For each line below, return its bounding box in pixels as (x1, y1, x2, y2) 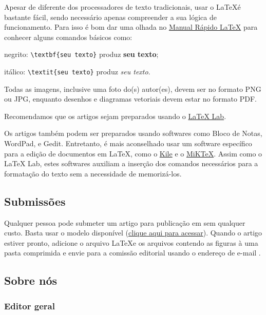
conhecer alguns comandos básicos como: (4, 31, 132, 42)
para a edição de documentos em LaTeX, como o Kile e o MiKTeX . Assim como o (4, 148, 262, 159)
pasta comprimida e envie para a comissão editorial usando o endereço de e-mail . (4, 247, 261, 258)
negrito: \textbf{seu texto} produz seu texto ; (4, 49, 159, 60)
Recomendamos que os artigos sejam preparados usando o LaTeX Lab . (4, 110, 226, 121)
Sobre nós (4, 272, 58, 288)
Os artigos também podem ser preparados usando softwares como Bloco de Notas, (4, 128, 262, 139)
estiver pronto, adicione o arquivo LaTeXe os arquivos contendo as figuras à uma (4, 237, 258, 248)
